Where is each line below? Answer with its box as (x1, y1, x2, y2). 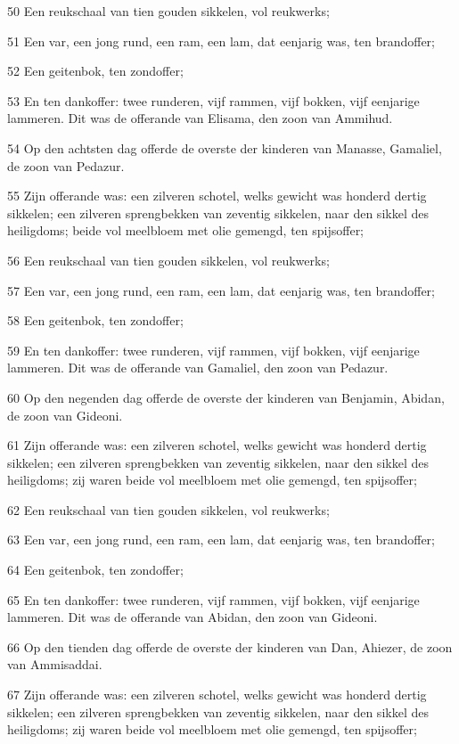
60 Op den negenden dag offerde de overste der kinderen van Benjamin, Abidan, (7, 388, 445, 406)
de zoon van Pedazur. (7, 156, 125, 175)
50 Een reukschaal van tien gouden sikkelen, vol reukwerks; (7, 2, 330, 20)
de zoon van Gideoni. (7, 405, 123, 424)
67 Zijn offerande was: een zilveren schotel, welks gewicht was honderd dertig (7, 685, 427, 704)
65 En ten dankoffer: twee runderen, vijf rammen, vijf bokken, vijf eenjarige (7, 590, 420, 609)
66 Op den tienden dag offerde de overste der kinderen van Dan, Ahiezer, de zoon (7, 637, 453, 656)
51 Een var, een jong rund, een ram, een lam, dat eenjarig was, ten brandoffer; (7, 31, 436, 50)
